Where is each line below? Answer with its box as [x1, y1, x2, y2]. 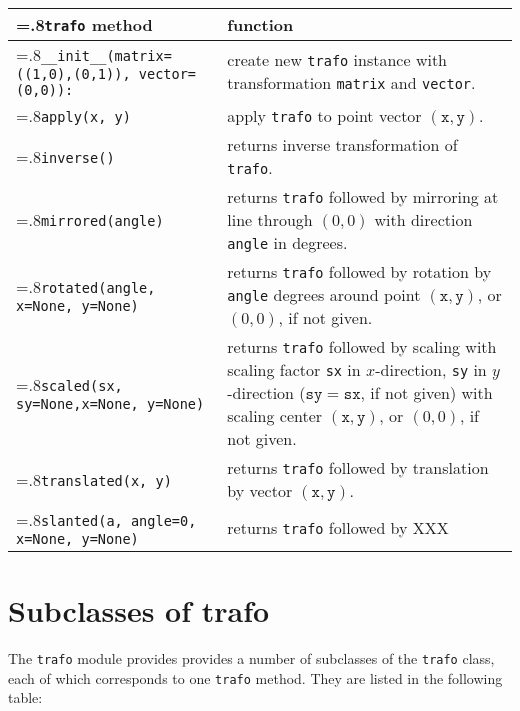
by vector [227, 479, 293, 502]
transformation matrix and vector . [227, 70, 476, 94]
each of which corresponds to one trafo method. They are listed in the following [8, 667, 503, 688]
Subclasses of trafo [8, 590, 270, 631]
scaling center [227, 404, 323, 427]
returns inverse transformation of [227, 133, 458, 156]
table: [8, 687, 43, 708]
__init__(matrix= [40, 48, 172, 64]
